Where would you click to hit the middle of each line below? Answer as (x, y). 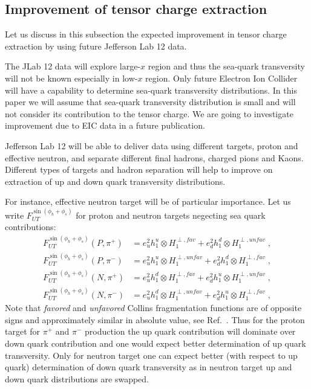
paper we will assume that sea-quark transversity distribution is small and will (150, 102)
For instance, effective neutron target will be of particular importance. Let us (148, 201)
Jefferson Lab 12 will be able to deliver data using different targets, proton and (152, 145)
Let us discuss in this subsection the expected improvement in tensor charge (146, 34)
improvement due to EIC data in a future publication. (105, 125)
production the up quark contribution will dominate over (190, 331)
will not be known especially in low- (71, 78)
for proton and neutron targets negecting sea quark (171, 215)
